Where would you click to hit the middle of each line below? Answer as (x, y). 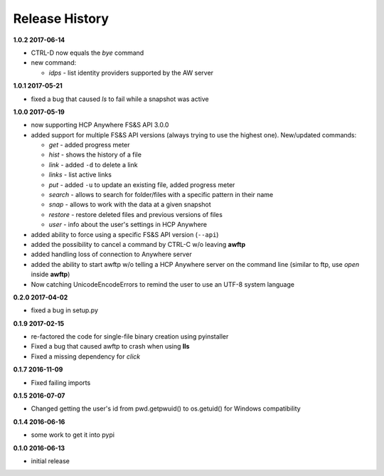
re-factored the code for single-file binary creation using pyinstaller (130, 337)
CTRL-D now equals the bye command (87, 53)
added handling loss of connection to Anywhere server (111, 254)
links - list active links (80, 175)
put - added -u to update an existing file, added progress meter (142, 184)
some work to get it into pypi (73, 435)
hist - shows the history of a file (95, 155)
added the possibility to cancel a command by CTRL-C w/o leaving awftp (138, 244)
